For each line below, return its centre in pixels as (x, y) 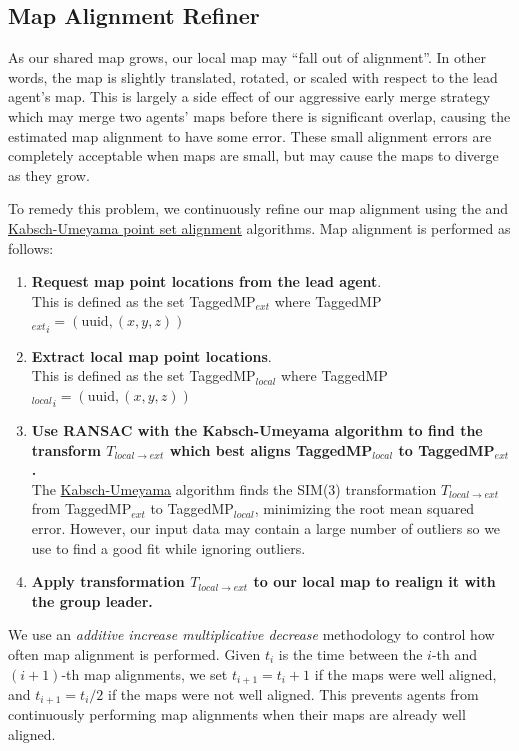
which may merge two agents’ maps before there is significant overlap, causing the (259, 115)
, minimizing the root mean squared (364, 508)
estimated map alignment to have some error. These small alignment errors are (250, 135)
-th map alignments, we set (144, 673)
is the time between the (350, 653)
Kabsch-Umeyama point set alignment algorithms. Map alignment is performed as (259, 227)
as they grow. (49, 174)
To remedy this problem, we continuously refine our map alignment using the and (258, 208)
